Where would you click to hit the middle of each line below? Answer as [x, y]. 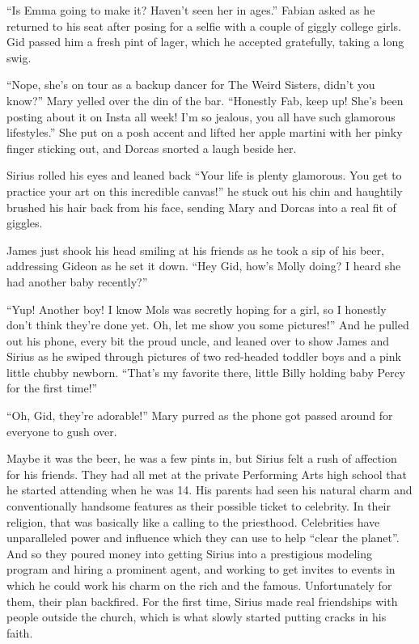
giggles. [25, 223]
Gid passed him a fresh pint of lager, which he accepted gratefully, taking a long [205, 42]
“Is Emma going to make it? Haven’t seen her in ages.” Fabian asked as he [191, 10]
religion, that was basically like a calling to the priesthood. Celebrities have [193, 521]
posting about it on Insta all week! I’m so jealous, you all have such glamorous [201, 116]
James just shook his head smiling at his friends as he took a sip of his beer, [195, 250]
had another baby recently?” [77, 281]
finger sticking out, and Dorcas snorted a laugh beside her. [152, 148]
